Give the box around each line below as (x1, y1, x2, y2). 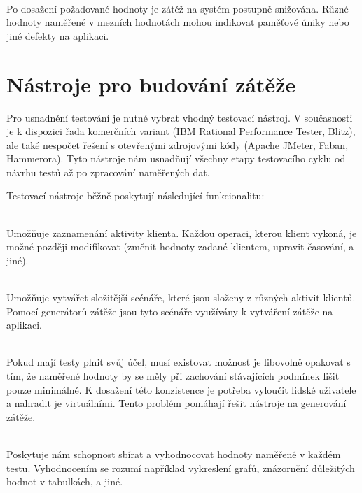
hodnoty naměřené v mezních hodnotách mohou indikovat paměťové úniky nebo (6, 15, 349, 29)
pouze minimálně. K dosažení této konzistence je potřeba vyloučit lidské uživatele (6, 382, 356, 396)
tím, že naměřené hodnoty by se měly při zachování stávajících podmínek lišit (6, 369, 340, 383)
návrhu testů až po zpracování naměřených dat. (6, 164, 210, 179)
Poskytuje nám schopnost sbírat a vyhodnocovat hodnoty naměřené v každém (6, 446, 341, 461)
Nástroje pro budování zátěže (6, 69, 296, 98)
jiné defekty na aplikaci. (6, 28, 109, 43)
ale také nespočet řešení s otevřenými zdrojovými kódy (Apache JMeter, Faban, (6, 137, 349, 152)
